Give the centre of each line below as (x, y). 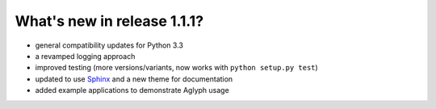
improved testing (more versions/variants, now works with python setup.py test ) (176, 68)
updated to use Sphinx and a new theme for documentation (134, 79)
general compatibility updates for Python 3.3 (109, 45)
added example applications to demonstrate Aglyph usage (132, 90)
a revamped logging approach (85, 56)
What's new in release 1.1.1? (109, 21)
